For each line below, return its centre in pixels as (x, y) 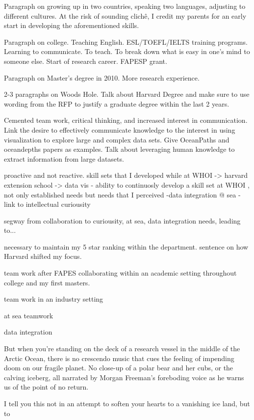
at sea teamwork (29, 315)
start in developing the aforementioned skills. (72, 25)
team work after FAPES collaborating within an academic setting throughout (120, 273)
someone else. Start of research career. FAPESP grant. (86, 61)
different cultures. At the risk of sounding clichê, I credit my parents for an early (125, 15)
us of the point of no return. (46, 387)
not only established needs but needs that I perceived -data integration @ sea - (122, 194)
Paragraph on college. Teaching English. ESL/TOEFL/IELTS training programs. (126, 42)
